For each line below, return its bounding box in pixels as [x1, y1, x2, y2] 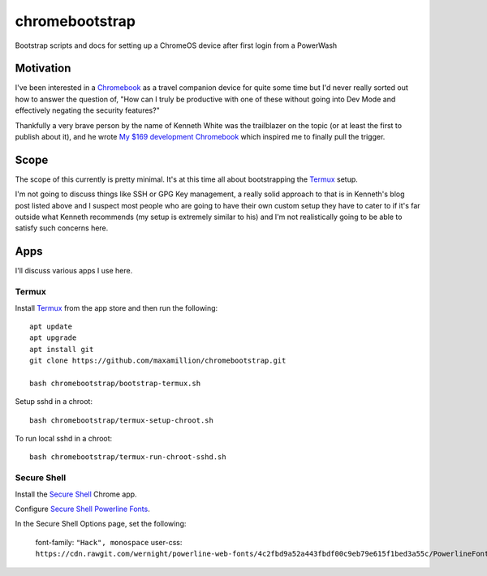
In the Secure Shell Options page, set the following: [15, 519, 187, 529]
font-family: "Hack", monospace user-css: [35, 537, 183, 547]
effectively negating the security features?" [15, 105, 160, 115]
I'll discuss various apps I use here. [15, 266, 133, 276]
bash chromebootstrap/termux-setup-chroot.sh [29, 415, 214, 425]
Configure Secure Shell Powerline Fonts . [15, 504, 150, 514]
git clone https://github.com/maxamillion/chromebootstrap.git [29, 356, 287, 365]
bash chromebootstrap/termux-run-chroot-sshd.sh [29, 453, 226, 462]
